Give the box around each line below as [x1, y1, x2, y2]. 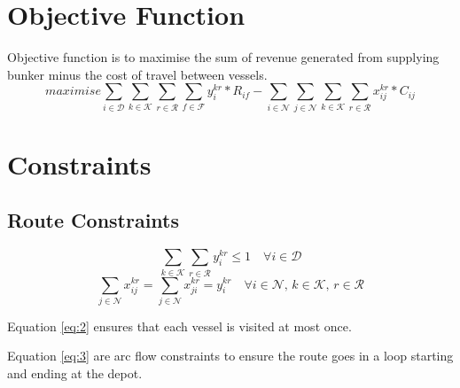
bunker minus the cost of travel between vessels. [7, 65, 268, 83]
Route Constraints [7, 206, 180, 234]
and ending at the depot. [7, 364, 143, 383]
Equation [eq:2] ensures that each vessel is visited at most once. [7, 316, 352, 335]
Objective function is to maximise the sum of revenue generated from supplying [7, 48, 440, 66]
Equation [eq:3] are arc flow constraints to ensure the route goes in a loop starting [7, 346, 454, 365]
